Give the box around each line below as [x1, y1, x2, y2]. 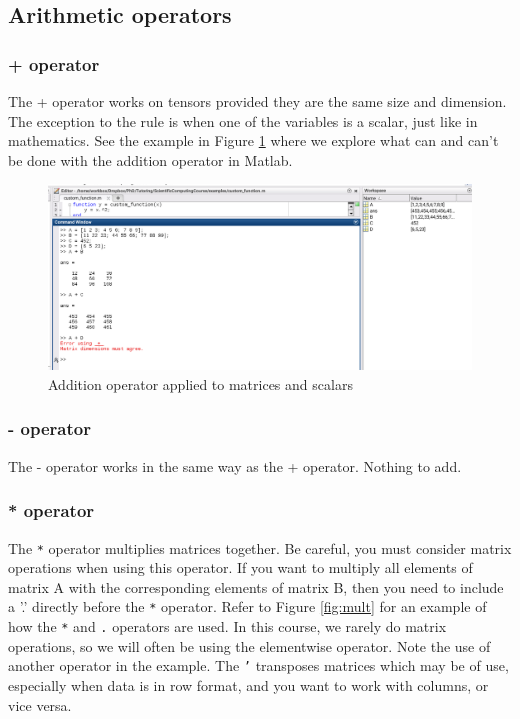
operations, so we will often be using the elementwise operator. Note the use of [8, 635, 491, 656]
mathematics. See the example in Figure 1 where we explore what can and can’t [8, 130, 499, 151]
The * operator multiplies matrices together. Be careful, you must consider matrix [8, 537, 512, 558]
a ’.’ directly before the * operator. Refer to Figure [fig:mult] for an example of [8, 596, 487, 617]
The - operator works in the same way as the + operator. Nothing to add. [8, 455, 462, 476]
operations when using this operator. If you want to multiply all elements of [8, 557, 473, 578]
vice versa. [8, 694, 72, 715]
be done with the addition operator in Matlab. [8, 149, 293, 170]
